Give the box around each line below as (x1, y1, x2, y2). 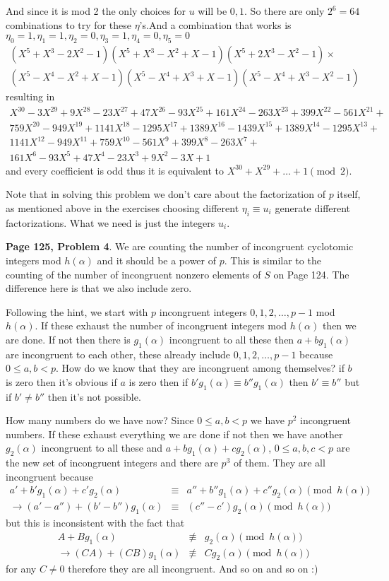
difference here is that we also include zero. (6, 281, 192, 295)
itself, (337, 187, 361, 201)
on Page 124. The (273, 266, 349, 281)
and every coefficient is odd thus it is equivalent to (6, 163, 225, 177)
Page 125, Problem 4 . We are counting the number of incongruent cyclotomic (6, 239, 354, 254)
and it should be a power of (97, 252, 217, 267)
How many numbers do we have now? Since (6, 413, 194, 428)
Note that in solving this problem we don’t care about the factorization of (6, 187, 325, 201)
